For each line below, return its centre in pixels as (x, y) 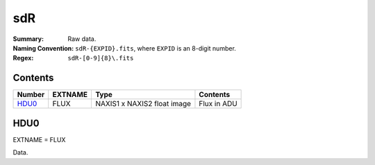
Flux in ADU (218, 104)
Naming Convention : (43, 48)
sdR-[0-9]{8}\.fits (101, 58)
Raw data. (82, 39)
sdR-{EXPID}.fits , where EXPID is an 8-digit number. (156, 48)
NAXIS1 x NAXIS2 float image (143, 104)
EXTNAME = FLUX (39, 139)
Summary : (28, 39)
